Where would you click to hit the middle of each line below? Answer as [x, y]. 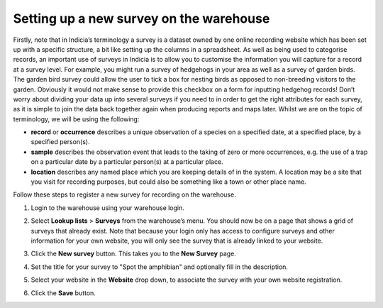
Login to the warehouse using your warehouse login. [107, 208]
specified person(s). [60, 142]
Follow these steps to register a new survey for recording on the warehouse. [125, 194]
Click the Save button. [63, 293]
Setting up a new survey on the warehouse [141, 18]
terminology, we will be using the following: [76, 119]
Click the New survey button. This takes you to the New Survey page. [134, 254]
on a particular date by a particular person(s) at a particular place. [127, 162]
